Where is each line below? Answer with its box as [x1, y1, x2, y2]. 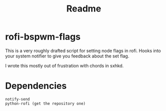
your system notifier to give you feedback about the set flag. [5, 53, 130, 59]
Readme [66, 3, 101, 14]
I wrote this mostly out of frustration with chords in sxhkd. [5, 62, 124, 68]
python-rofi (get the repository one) [5, 101, 86, 106]
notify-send [5, 96, 30, 101]
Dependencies [5, 80, 67, 91]
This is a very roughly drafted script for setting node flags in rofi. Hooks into [5, 47, 161, 53]
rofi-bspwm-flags [5, 31, 81, 42]
